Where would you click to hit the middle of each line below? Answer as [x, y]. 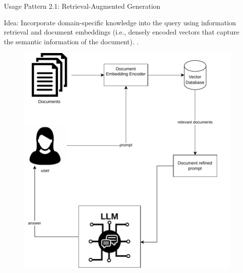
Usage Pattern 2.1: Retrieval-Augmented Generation [82, 6]
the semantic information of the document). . [71, 41]
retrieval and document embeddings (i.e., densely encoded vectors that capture [122, 32]
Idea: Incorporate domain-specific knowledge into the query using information [120, 22]
